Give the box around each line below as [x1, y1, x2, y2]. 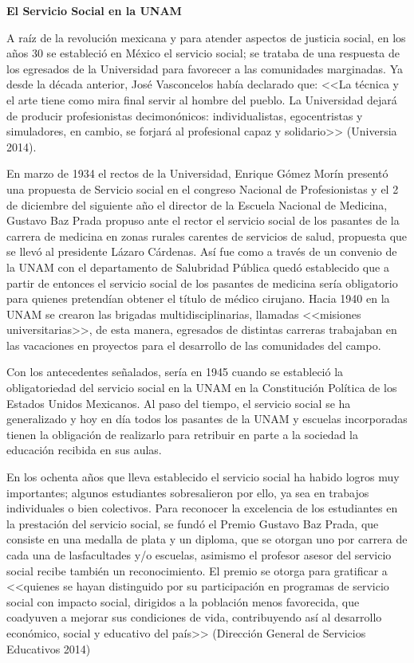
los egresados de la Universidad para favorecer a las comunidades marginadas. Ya [6, 60, 403, 76]
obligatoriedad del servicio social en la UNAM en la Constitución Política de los [6, 379, 397, 396]
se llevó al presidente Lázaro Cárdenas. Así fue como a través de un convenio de [6, 243, 397, 260]
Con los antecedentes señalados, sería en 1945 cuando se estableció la [6, 363, 344, 380]
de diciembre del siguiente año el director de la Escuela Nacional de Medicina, [6, 196, 388, 213]
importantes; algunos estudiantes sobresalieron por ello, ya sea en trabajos [6, 484, 369, 500]
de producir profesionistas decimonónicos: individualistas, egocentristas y [6, 107, 363, 124]
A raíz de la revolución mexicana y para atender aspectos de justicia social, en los [6, 29, 406, 45]
